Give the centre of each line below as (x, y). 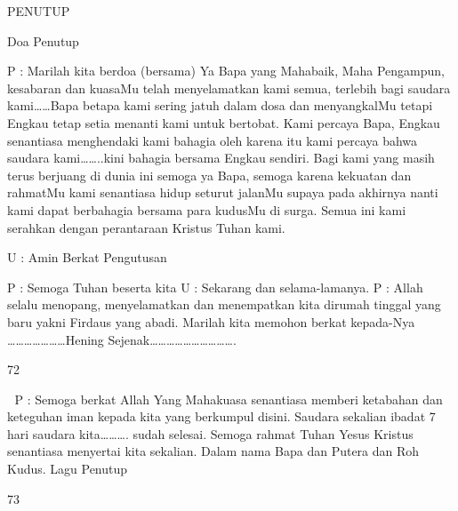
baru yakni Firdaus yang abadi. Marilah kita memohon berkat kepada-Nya (211, 321)
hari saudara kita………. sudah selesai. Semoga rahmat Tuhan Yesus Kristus (210, 433)
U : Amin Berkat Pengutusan (87, 257)
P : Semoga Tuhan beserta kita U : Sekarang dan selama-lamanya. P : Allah (215, 287)
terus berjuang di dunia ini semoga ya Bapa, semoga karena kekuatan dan (209, 175)
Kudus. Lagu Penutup (68, 469)
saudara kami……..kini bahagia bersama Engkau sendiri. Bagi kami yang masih (221, 158)
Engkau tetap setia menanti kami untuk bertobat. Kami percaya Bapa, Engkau (224, 122)
